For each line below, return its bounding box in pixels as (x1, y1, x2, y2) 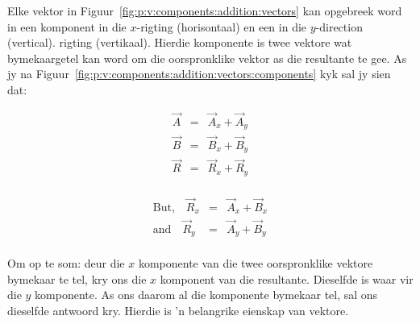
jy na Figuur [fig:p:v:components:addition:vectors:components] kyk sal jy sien (7, 65, 391, 82)
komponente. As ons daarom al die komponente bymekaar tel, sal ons (35, 286, 378, 303)
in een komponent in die (7, 18, 127, 35)
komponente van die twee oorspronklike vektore (138, 255, 373, 272)
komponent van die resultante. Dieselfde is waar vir (160, 270, 414, 287)
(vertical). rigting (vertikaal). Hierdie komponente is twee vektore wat (7, 34, 352, 51)
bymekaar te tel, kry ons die (7, 270, 147, 287)
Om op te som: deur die (7, 255, 125, 272)
